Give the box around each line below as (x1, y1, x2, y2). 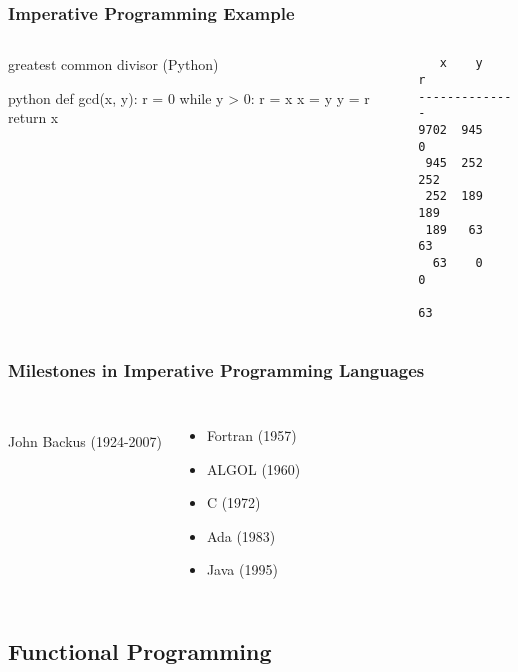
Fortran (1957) (206, 424, 297, 445)
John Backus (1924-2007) (8, 430, 163, 451)
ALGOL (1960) (206, 458, 301, 479)
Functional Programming (8, 636, 272, 667)
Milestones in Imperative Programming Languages (8, 357, 425, 382)
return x (8, 107, 59, 128)
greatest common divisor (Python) (8, 54, 219, 75)
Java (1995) (206, 559, 278, 580)
